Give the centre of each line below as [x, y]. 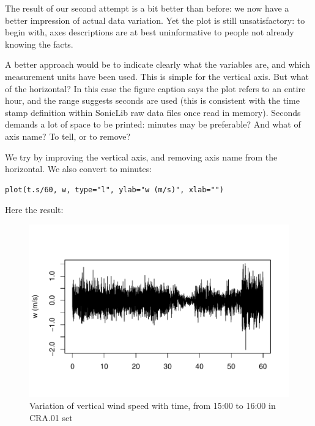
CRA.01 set [51, 417]
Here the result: [34, 210]
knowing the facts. [39, 44]
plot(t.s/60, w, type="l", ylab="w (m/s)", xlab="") [114, 190]
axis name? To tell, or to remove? [68, 136]
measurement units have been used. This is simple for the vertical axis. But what [157, 76]
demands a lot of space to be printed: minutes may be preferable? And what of [153, 124]
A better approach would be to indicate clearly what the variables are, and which [157, 64]
